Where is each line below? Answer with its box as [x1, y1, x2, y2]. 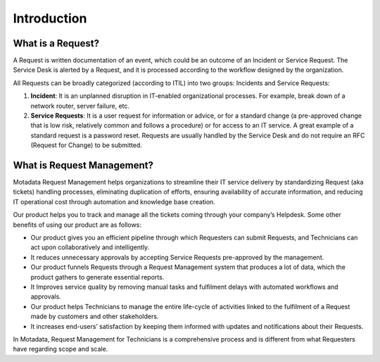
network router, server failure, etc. [30, 101, 130, 110]
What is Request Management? [13, 159, 154, 171]
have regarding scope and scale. [13, 345, 108, 354]
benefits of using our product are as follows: [13, 220, 142, 229]
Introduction [13, 11, 87, 26]
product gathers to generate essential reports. [30, 273, 165, 281]
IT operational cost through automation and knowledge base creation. [13, 197, 216, 206]
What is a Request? [13, 37, 100, 49]
